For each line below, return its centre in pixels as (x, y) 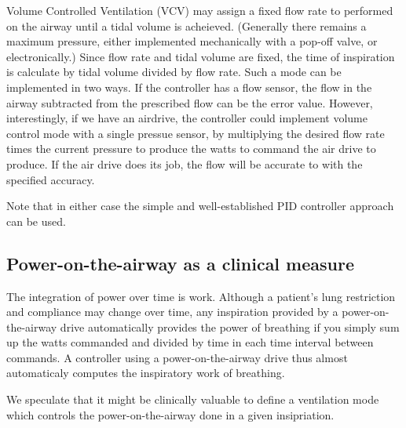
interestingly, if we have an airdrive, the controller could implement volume (187, 118)
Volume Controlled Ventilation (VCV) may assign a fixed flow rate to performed (200, 10)
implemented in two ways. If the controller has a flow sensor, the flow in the (189, 87)
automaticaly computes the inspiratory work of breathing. (146, 373)
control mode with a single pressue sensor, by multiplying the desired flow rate (196, 133)
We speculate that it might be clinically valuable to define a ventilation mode (193, 399)
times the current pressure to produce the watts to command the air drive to (191, 149)
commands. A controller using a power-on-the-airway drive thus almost (177, 357)
